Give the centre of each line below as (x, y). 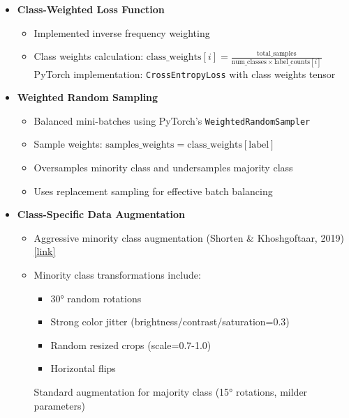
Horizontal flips (83, 368)
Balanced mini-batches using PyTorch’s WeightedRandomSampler (172, 120)
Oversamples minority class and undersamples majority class (163, 167)
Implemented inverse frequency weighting (122, 32)
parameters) (59, 405)
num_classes (249, 62)
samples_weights (140, 145)
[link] (45, 251)
